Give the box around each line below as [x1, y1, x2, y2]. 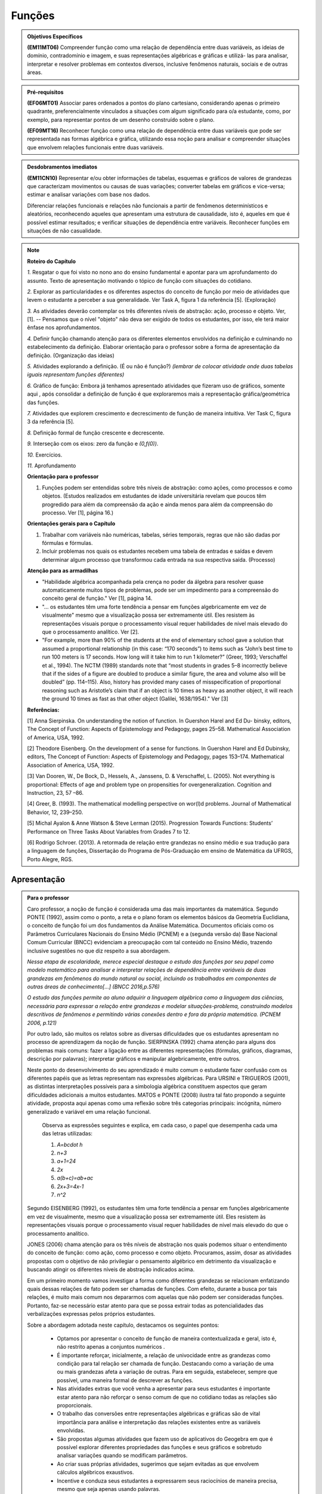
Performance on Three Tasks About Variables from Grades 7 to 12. [27, 828, 190, 835]
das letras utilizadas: [42, 1130, 92, 1137]
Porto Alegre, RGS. [27, 855, 73, 863]
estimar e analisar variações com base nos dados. [27, 191, 150, 198]
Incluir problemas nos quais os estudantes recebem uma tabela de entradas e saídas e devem [42, 547, 273, 555]
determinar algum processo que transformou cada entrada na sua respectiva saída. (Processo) [42, 556, 275, 563]
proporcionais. [57, 1402, 92, 1409]
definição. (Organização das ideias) [27, 351, 114, 359]
